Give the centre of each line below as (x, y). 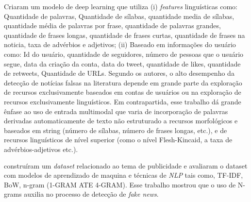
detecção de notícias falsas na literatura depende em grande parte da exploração (123, 82)
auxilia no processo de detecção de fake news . (91, 194)
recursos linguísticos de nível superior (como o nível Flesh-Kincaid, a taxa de (118, 140)
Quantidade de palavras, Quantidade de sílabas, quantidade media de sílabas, (119, 16)
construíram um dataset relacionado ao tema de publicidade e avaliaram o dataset (126, 165)
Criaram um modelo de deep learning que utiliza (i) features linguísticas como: (121, 6)
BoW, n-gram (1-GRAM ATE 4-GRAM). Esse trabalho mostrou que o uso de (120, 184)
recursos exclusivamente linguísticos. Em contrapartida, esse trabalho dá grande (123, 101)
